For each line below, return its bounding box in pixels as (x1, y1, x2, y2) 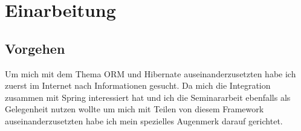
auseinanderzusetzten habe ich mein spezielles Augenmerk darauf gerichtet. (5, 114, 283, 127)
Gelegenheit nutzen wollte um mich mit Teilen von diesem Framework (5, 103, 264, 115)
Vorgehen (5, 39, 65, 57)
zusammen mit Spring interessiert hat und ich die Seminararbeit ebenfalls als (5, 91, 291, 103)
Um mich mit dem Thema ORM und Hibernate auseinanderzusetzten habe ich (5, 67, 296, 80)
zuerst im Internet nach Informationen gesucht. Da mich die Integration (5, 79, 271, 92)
